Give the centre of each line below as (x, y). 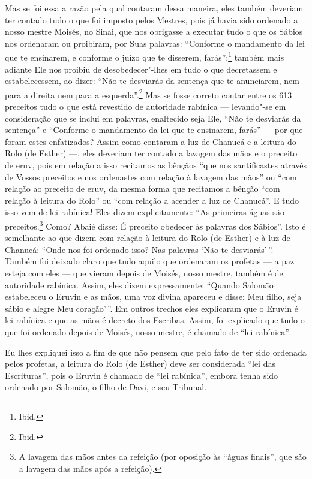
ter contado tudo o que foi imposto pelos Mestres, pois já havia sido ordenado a (151, 19)
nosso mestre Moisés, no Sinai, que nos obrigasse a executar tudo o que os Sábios (154, 31)
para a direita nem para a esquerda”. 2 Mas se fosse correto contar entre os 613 (148, 94)
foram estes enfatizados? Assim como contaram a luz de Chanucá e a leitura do (151, 141)
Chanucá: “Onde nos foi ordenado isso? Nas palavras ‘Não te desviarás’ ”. (139, 249)
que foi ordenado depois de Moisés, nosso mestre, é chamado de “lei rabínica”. (148, 332)
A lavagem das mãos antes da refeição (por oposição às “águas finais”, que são (163, 457)
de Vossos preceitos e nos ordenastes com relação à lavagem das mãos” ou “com (151, 177)
